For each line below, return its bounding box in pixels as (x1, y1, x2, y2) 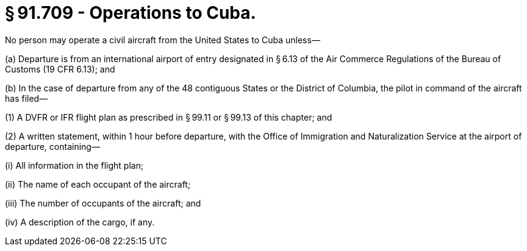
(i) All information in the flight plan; (5, 160, 144, 171)
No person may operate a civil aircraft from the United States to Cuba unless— (5, 34, 320, 45)
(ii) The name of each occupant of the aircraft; (5, 179, 191, 189)
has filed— (5, 93, 48, 104)
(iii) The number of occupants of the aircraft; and (5, 197, 201, 208)
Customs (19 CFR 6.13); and (5, 63, 115, 74)
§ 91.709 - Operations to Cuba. (5, 2, 256, 23)
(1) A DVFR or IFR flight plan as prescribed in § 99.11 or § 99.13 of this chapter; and (5, 111, 332, 122)
